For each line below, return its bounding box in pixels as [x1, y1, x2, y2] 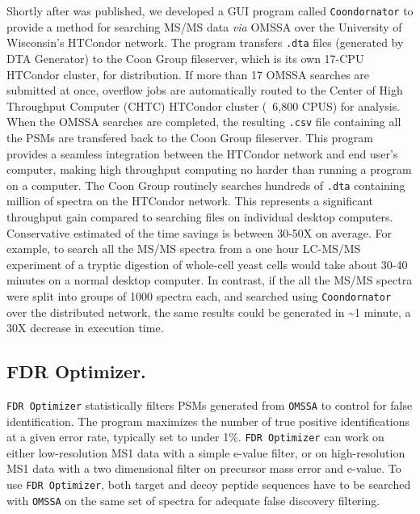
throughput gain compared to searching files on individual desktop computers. [6, 208, 393, 225]
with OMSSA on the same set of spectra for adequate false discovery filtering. [6, 491, 380, 508]
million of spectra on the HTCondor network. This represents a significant [6, 192, 374, 209]
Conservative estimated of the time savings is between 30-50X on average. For [6, 224, 393, 241]
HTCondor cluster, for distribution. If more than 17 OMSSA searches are [6, 65, 369, 82]
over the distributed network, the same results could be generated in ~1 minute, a [6, 303, 411, 320]
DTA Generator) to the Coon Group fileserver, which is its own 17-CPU [6, 49, 364, 66]
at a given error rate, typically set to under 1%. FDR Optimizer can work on [6, 428, 384, 445]
